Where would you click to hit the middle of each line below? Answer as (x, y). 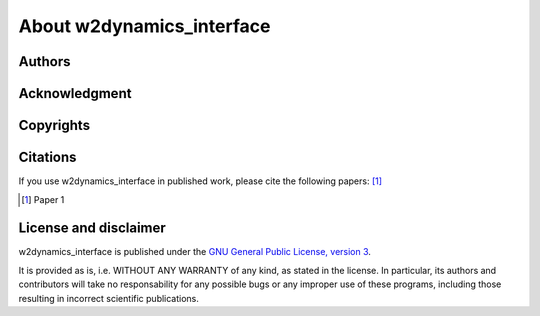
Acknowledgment (75, 93)
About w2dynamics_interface (144, 26)
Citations (47, 157)
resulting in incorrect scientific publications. (109, 298)
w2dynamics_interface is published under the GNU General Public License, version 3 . (195, 252)
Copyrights (54, 125)
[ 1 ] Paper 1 (43, 199)
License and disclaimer (92, 228)
